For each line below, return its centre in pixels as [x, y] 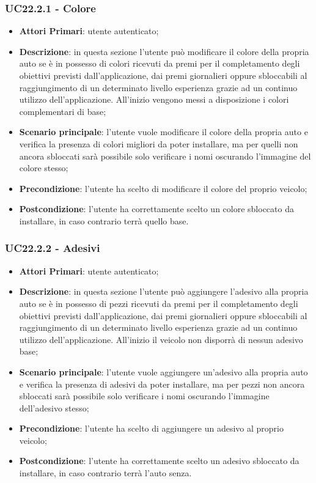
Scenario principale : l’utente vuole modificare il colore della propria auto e [164, 132]
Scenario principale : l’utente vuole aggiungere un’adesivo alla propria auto [164, 371]
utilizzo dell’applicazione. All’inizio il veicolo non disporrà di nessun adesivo [161, 339]
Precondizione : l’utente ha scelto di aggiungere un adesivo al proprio [151, 428]
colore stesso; [44, 168]
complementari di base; [63, 111]
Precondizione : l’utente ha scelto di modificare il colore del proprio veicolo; [163, 188]
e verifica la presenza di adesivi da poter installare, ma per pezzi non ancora [162, 384]
